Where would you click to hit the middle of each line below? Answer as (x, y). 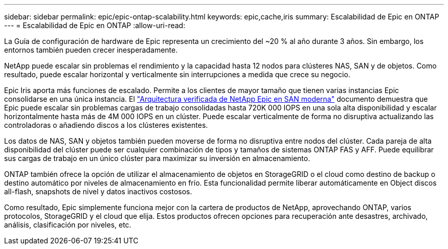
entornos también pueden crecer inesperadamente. (91, 50)
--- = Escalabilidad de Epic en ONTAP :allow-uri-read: (95, 25)
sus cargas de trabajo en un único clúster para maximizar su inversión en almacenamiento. (157, 158)
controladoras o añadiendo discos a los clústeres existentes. (106, 125)
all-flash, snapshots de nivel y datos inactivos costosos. (98, 191)
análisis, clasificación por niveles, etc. (68, 225)
